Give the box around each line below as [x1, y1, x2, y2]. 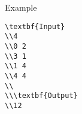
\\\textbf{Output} [5, 91, 78, 100]
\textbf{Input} [5, 22, 65, 31]
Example [5, 1, 37, 13]
